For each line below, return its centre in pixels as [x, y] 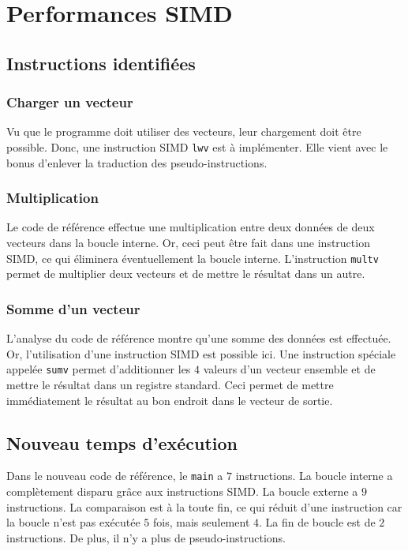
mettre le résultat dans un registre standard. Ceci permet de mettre [170, 384]
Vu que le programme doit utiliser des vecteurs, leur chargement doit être [184, 131]
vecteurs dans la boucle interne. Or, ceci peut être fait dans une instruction [188, 243]
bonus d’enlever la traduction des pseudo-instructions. [137, 162]
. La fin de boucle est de [317, 522]
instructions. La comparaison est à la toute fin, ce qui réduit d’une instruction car [204, 506]
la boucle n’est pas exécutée [73, 522]
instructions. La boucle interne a [314, 476]
